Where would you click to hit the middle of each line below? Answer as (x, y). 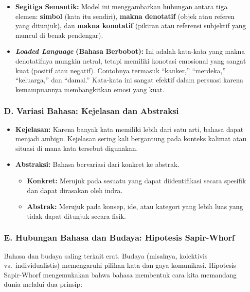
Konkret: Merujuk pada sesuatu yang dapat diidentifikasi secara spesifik (136, 180)
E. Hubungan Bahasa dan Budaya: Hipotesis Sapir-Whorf (119, 237)
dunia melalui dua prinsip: (43, 284)
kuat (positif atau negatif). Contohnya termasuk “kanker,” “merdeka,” (120, 70)
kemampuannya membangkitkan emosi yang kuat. (90, 89)
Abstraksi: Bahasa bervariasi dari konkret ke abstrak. (97, 164)
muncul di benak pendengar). (59, 35)
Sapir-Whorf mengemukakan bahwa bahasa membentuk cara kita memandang (120, 274)
